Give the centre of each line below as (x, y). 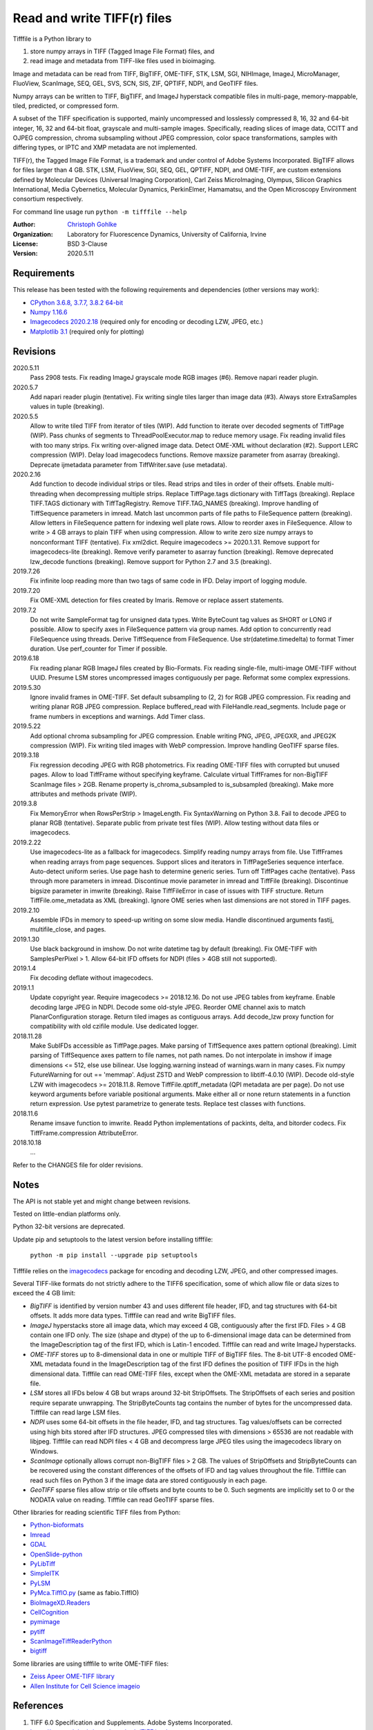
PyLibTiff (42, 1563)
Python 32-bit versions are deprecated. (69, 1227)
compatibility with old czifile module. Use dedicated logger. (114, 1026)
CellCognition (49, 1612)
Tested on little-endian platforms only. (67, 1214)
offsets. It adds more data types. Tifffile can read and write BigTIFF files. (133, 1315)
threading (44, 493)
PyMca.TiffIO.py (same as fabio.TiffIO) (85, 1593)
